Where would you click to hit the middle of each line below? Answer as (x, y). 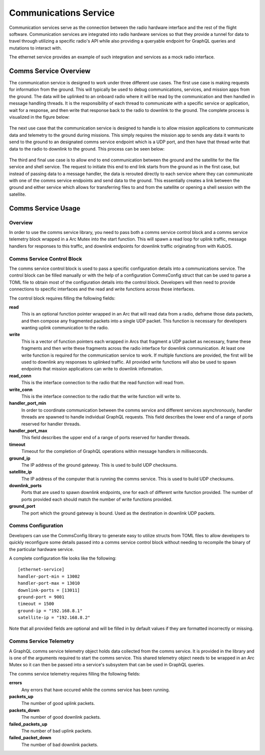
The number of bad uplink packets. (57, 730)
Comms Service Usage (45, 208)
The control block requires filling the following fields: (62, 298)
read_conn (20, 376)
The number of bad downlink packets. (60, 744)
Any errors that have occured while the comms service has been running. (96, 690)
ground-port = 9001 (41, 597)
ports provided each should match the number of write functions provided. (97, 499)
